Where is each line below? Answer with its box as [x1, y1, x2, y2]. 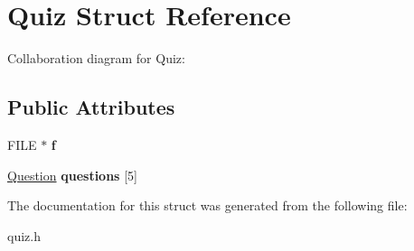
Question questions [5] [7, 165, 137, 184]
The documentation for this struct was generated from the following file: [7, 196, 408, 215]
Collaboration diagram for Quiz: [7, 49, 185, 68]
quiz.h [7, 226, 41, 245]
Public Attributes [7, 93, 175, 121]
